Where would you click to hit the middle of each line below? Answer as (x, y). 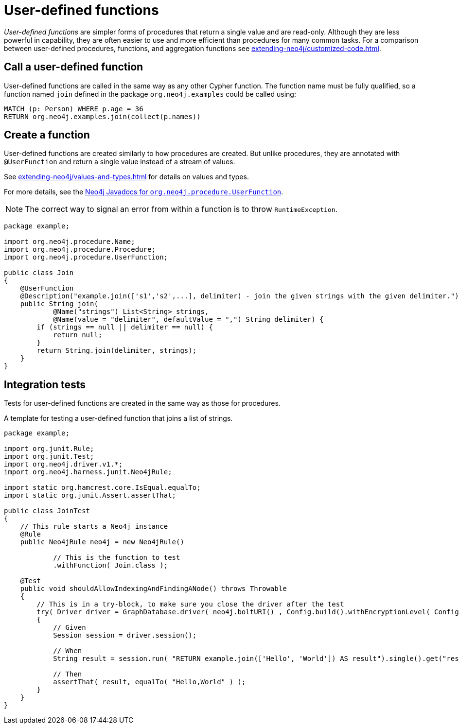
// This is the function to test (117, 558)
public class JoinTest (47, 511)
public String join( (59, 304)
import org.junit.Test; (49, 457)
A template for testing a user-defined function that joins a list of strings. (118, 418)
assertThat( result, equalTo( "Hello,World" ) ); (150, 682)
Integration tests (45, 384)
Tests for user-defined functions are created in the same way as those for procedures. (142, 403)
